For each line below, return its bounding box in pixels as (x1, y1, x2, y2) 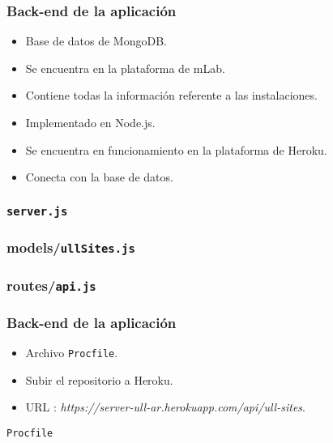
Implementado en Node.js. (25, 114, 156, 130)
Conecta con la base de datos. (25, 168, 173, 185)
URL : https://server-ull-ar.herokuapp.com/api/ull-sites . (25, 398, 305, 415)
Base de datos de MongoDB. (25, 32, 167, 49)
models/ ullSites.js (6, 237, 135, 258)
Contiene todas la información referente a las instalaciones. (25, 87, 318, 104)
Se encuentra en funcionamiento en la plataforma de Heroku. (25, 141, 327, 158)
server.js (6, 204, 68, 218)
